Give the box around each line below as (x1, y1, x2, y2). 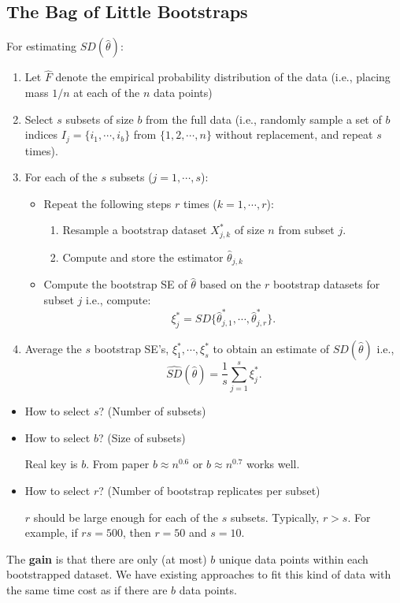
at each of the (73, 84, 140, 101)
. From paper (86, 456, 150, 472)
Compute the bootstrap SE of (43, 276, 187, 292)
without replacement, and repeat (215, 126, 373, 143)
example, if (24, 524, 78, 541)
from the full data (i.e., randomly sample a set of (146, 110, 382, 127)
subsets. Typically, (230, 508, 320, 525)
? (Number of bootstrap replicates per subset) (98, 482, 320, 498)
